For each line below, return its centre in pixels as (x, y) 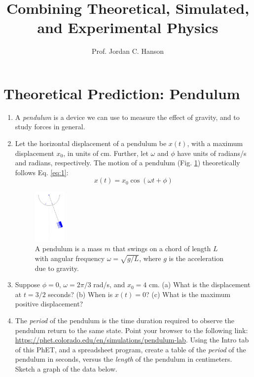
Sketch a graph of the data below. (66, 369)
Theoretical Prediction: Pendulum (122, 93)
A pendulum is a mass (69, 248)
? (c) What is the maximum (188, 294)
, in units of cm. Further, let (106, 153)
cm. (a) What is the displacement (200, 284)
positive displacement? (49, 304)
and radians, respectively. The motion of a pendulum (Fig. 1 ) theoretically (127, 163)
